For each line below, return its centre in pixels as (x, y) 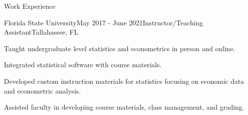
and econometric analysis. (42, 90)
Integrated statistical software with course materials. (83, 65)
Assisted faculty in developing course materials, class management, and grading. (124, 107)
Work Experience (30, 6)
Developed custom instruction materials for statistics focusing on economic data (124, 81)
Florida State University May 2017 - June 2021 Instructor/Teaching (103, 22)
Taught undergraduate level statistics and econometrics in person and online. (120, 48)
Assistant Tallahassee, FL (41, 32)
